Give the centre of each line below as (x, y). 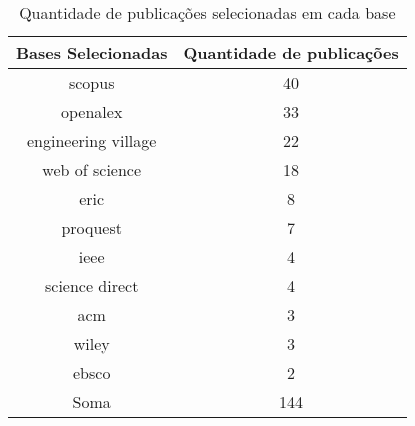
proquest (91, 227)
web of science (92, 169)
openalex (92, 111)
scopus (91, 82)
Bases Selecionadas (92, 52)
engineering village (92, 140)
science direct (91, 285)
